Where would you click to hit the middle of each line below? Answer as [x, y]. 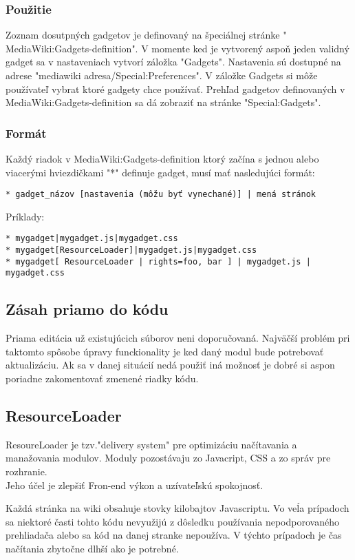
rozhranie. [26, 471]
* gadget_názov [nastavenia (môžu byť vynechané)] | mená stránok [161, 195]
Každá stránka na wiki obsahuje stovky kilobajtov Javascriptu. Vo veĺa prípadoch [177, 508]
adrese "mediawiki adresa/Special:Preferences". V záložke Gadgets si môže [162, 75]
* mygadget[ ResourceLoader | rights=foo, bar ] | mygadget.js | [158, 261]
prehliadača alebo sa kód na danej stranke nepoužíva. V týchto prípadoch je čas [174, 535]
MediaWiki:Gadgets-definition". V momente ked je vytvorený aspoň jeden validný [177, 48]
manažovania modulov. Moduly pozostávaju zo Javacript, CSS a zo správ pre [168, 458]
